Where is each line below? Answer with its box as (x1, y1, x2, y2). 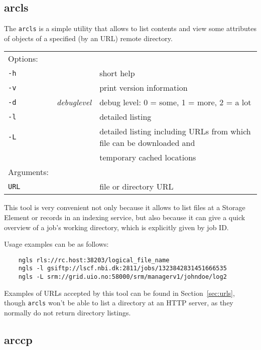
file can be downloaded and (99, 137, 195, 149)
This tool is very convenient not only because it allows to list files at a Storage (4, 202, 245, 213)
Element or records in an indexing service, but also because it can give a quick (4, 212, 245, 223)
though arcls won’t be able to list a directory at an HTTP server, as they (4, 297, 233, 308)
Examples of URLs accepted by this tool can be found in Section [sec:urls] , (4, 287, 235, 298)
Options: (8, 53, 38, 65)
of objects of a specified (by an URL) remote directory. (4, 33, 173, 43)
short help (99, 67, 135, 79)
